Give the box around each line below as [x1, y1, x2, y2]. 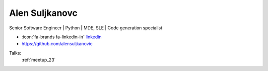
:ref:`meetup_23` [21, 57, 56, 63]
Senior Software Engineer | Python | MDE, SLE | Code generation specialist [9, 25, 163, 31]
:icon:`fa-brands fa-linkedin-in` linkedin [21, 34, 102, 40]
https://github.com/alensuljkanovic [21, 41, 93, 47]
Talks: [9, 50, 22, 56]
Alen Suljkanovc [9, 7, 78, 18]
